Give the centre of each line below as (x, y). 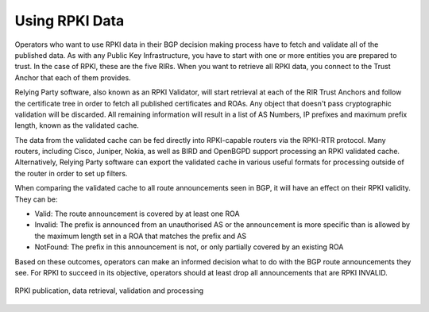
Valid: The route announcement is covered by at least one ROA (137, 214)
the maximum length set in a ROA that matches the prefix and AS (141, 236)
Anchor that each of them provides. (73, 77)
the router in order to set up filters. (71, 173)
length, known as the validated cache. (77, 125)
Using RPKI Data (70, 21)
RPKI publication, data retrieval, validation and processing (109, 291)
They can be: (36, 199)
